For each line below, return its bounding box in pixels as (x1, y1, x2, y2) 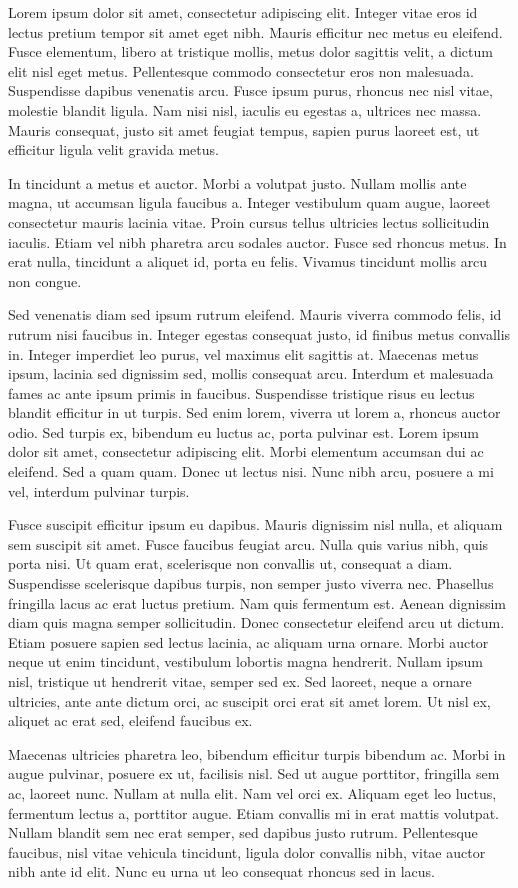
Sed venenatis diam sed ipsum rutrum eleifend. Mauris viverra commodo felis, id (8, 304, 502, 325)
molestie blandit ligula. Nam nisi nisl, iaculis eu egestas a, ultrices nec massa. (8, 99, 482, 120)
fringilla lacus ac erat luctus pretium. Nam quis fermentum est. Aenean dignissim (8, 592, 506, 613)
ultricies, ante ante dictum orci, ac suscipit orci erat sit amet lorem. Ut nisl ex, (8, 690, 491, 711)
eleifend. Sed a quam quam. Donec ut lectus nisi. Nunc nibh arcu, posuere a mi (8, 461, 494, 482)
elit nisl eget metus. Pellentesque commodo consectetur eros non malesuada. (8, 60, 474, 81)
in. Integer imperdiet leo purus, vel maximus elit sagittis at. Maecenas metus (8, 343, 479, 364)
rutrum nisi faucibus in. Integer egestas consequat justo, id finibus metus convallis (8, 323, 511, 344)
